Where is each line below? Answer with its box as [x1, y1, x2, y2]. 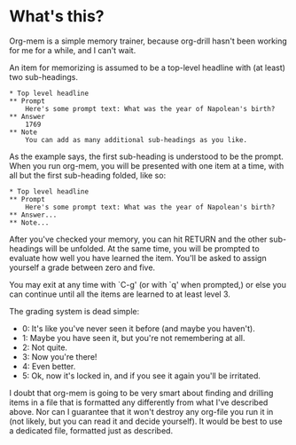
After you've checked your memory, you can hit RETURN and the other [9, 234, 268, 244]
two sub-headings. [9, 71, 78, 82]
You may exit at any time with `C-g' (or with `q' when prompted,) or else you [9, 279, 286, 290]
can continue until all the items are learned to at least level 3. [9, 289, 230, 299]
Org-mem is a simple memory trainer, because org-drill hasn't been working [9, 36, 287, 46]
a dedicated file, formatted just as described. [9, 425, 174, 436]
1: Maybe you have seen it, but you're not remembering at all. [21, 332, 245, 343]
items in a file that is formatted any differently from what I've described [9, 397, 269, 408]
